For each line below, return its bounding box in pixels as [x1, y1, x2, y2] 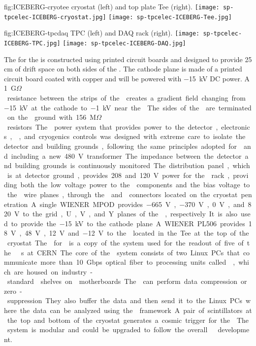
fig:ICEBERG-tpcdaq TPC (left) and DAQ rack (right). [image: [4, 28, 200, 38]
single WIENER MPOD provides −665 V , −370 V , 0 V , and [39, 199, 245, 209]
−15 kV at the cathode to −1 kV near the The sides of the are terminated [4, 102, 252, 112]
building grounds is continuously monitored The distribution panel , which [15, 160, 250, 171]
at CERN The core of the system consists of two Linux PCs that [27, 247, 240, 257]
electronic [221, 121, 250, 132]
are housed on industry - [14, 266, 93, 277]
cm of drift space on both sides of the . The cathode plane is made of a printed [4, 64, 242, 74]
